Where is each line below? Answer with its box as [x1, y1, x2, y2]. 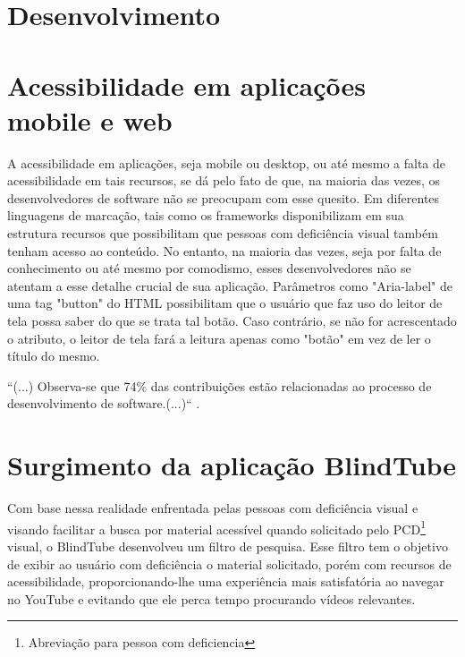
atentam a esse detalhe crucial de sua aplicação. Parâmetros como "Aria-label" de [7, 276, 452, 294]
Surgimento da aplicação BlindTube [7, 447, 457, 483]
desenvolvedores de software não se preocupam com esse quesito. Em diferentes [7, 188, 440, 207]
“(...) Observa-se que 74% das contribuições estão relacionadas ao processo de [7, 376, 432, 395]
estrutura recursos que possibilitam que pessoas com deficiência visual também [7, 224, 438, 243]
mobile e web [7, 101, 173, 138]
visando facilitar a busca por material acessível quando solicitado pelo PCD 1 [7, 516, 426, 538]
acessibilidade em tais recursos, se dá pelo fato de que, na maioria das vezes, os [7, 171, 441, 190]
